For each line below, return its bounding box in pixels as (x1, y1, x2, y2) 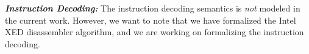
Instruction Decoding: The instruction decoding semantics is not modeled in (5, 2, 300, 14)
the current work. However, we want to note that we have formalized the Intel (5, 13, 296, 26)
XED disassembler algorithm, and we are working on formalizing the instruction (5, 25, 304, 38)
